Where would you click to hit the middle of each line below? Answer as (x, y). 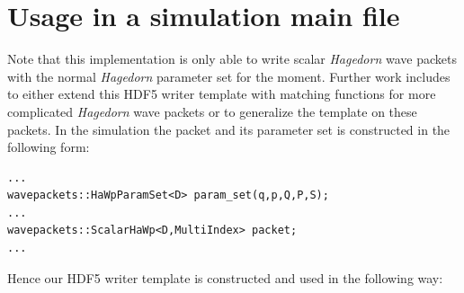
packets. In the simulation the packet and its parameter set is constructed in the (229, 129)
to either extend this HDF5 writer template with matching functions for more (222, 94)
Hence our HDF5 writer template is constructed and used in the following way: (225, 277)
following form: (49, 147)
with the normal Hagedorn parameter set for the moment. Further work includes (229, 76)
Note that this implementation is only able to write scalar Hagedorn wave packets (232, 59)
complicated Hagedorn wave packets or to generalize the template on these (212, 111)
